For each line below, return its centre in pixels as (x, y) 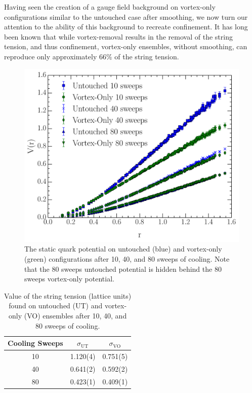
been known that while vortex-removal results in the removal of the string (118, 36)
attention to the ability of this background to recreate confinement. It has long (126, 27)
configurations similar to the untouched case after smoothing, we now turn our (126, 16)
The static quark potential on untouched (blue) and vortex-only (123, 249)
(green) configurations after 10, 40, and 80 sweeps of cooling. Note (127, 258)
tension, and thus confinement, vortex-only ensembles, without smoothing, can (126, 46)
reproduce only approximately (51, 56)
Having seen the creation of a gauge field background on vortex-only (110, 7)
